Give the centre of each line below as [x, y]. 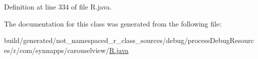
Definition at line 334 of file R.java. [58, 6]
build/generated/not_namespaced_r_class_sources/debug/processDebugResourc [129, 40]
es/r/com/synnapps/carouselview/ [57, 50]
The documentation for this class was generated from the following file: [113, 23]
